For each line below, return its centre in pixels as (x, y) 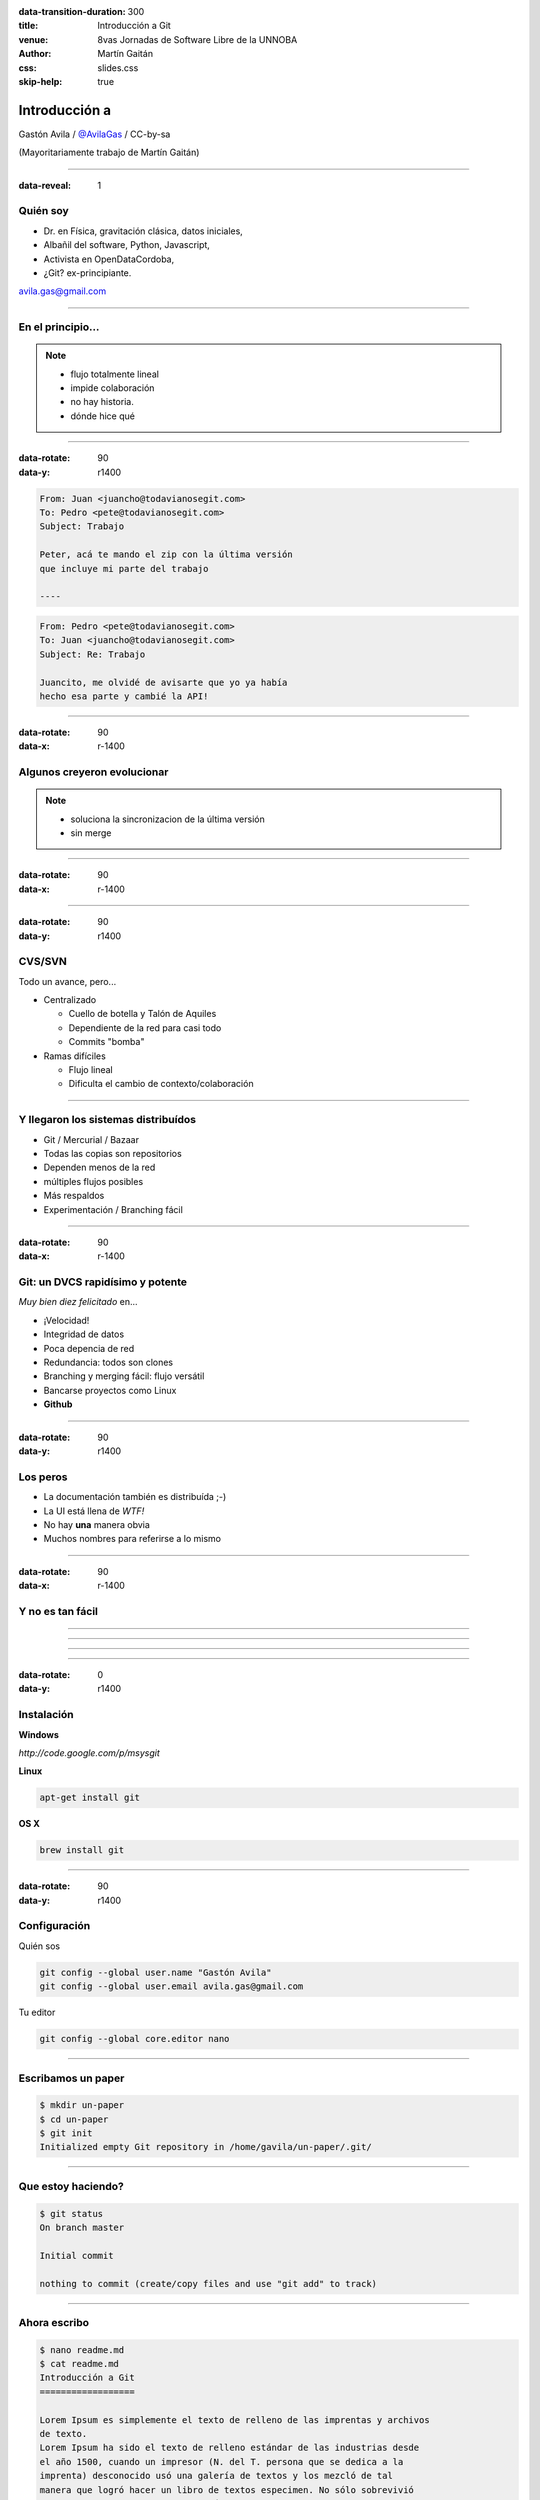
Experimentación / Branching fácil (113, 1209)
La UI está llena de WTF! (94, 1511)
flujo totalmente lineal (115, 374)
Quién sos (39, 1946)
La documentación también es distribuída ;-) (135, 1497)
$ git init (66, 2133)
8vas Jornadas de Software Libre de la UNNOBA (197, 39)
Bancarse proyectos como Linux (110, 1390)
